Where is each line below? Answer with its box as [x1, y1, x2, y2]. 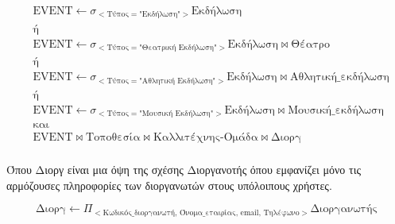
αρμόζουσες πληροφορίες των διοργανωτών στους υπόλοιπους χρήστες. [6, 176, 332, 193]
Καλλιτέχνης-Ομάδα [153, 132, 258, 144]
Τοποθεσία [86, 132, 141, 144]
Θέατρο [291, 38, 330, 50]
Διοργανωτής [310, 203, 378, 215]
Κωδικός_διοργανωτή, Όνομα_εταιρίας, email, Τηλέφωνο [103, 208, 300, 217]
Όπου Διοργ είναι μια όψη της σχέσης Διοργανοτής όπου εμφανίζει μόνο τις [6, 161, 361, 178]
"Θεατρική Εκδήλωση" [139, 43, 217, 52]
